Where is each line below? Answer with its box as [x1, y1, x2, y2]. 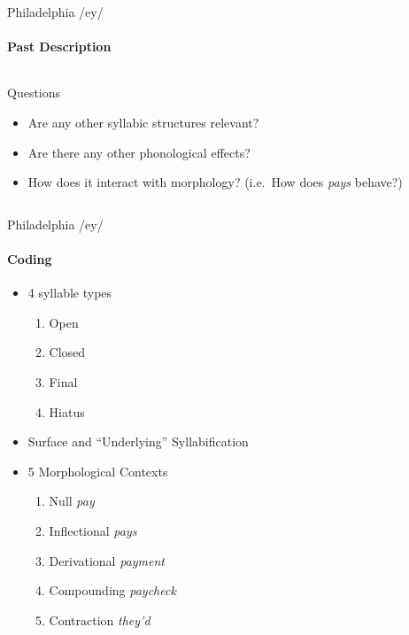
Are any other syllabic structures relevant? [27, 112, 259, 131]
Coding [7, 249, 52, 267]
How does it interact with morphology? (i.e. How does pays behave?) [27, 173, 403, 191]
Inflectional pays [49, 521, 137, 539]
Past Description [7, 37, 112, 56]
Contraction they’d [49, 610, 150, 629]
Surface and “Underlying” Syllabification [27, 432, 249, 451]
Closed [49, 343, 86, 361]
